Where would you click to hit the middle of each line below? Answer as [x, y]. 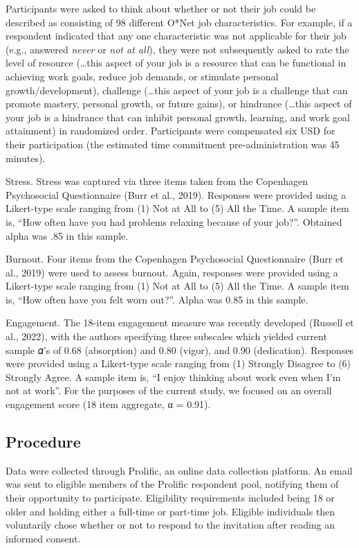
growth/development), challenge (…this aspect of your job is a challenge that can [177, 90]
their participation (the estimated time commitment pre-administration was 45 [173, 144]
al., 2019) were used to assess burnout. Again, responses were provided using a [172, 272]
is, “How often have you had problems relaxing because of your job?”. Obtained [174, 221]
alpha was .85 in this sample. [67, 235]
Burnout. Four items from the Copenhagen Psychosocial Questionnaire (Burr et [175, 259]
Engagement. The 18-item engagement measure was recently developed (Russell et [180, 322]
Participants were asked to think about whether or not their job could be [161, 8]
